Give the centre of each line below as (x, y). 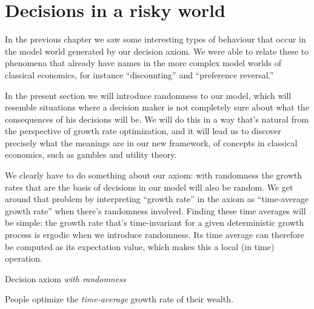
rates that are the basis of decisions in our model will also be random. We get (149, 187)
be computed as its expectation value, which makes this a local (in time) (140, 246)
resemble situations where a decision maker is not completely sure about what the (157, 107)
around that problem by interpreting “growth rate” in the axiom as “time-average (157, 199)
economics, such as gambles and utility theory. (91, 154)
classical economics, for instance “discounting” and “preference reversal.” (139, 74)
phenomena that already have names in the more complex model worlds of (143, 63)
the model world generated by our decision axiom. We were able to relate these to (157, 51)
